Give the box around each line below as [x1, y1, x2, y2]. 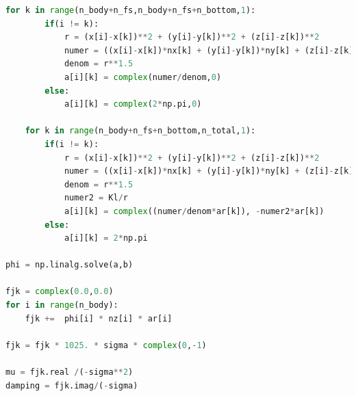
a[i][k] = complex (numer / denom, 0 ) [64, 72, 222, 82]
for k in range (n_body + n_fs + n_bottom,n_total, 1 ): [25, 126, 256, 136]
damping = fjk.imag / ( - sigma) [5, 380, 138, 391]
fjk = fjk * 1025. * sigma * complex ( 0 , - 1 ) [5, 340, 207, 350]
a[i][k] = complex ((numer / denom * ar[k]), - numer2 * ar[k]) [64, 206, 325, 216]
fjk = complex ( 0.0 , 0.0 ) [5, 287, 114, 297]
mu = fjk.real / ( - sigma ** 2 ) [5, 367, 133, 378]
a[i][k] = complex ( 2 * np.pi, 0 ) [64, 99, 202, 109]
